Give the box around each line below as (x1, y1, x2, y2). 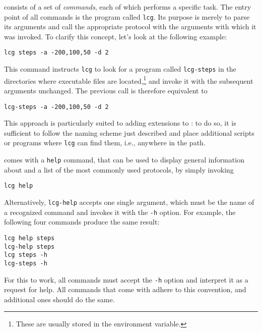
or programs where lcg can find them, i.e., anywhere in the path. (4, 137, 206, 148)
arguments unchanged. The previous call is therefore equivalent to (4, 85, 208, 95)
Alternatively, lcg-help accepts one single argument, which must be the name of (4, 197, 254, 207)
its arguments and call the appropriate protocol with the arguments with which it (4, 21, 256, 32)
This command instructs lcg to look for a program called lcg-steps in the (4, 64, 236, 74)
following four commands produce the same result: (4, 216, 160, 227)
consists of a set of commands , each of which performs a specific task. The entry (4, 2, 251, 12)
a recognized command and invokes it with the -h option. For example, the (4, 206, 236, 217)
